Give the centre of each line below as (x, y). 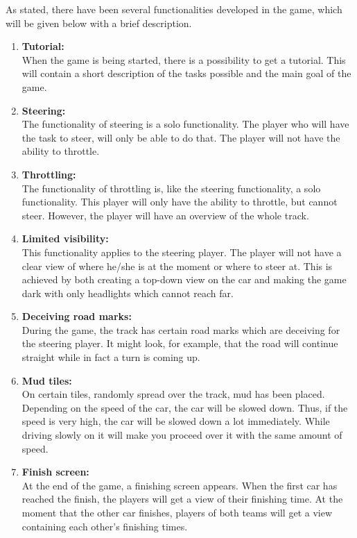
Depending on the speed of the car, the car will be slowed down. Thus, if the (185, 407)
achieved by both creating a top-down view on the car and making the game (184, 279)
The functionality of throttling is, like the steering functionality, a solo (171, 188)
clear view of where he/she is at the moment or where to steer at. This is (177, 266)
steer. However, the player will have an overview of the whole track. (165, 215)
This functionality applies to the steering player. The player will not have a (182, 252)
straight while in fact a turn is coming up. (111, 357)
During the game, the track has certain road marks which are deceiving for (181, 329)
